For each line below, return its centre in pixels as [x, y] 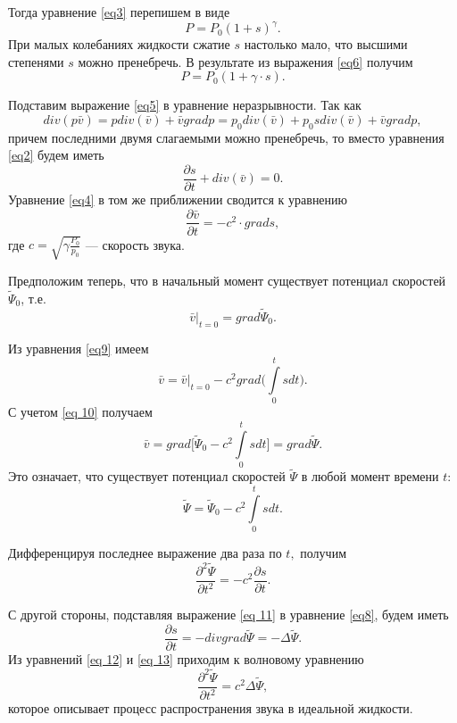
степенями [36, 61]
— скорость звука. [135, 244]
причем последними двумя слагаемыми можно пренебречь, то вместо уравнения [226, 137]
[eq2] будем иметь [56, 155]
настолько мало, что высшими [326, 44]
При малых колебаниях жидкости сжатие [119, 44]
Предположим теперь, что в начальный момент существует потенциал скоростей [227, 281]
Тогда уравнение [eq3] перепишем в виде [119, 12]
